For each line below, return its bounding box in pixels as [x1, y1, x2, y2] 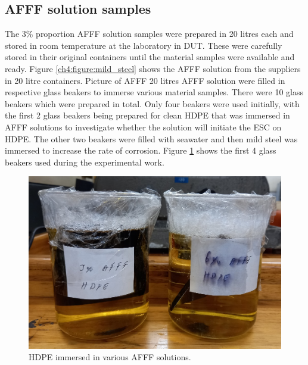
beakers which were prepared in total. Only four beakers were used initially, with [5, 97, 300, 110]
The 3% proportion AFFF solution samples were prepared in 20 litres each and [5, 27, 294, 40]
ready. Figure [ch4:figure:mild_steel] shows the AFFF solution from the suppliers [5, 62, 301, 74]
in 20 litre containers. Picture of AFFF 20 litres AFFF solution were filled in [5, 74, 285, 86]
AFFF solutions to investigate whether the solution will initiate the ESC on [5, 120, 282, 133]
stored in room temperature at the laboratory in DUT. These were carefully [5, 39, 282, 51]
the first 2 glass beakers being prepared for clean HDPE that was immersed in [5, 109, 290, 121]
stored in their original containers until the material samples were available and [5, 51, 295, 63]
